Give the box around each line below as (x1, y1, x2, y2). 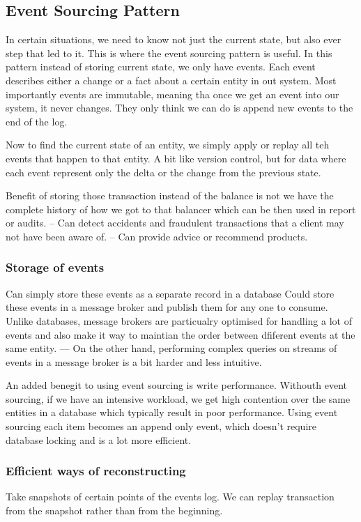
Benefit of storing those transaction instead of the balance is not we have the (6, 188, 334, 203)
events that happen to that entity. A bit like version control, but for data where (6, 151, 346, 165)
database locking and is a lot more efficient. (6, 432, 192, 447)
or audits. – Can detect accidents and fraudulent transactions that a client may (6, 215, 344, 230)
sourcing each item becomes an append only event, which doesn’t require (6, 419, 316, 433)
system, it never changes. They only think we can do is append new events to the (6, 100, 353, 115)
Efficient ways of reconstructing (6, 462, 186, 479)
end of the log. (6, 114, 68, 128)
